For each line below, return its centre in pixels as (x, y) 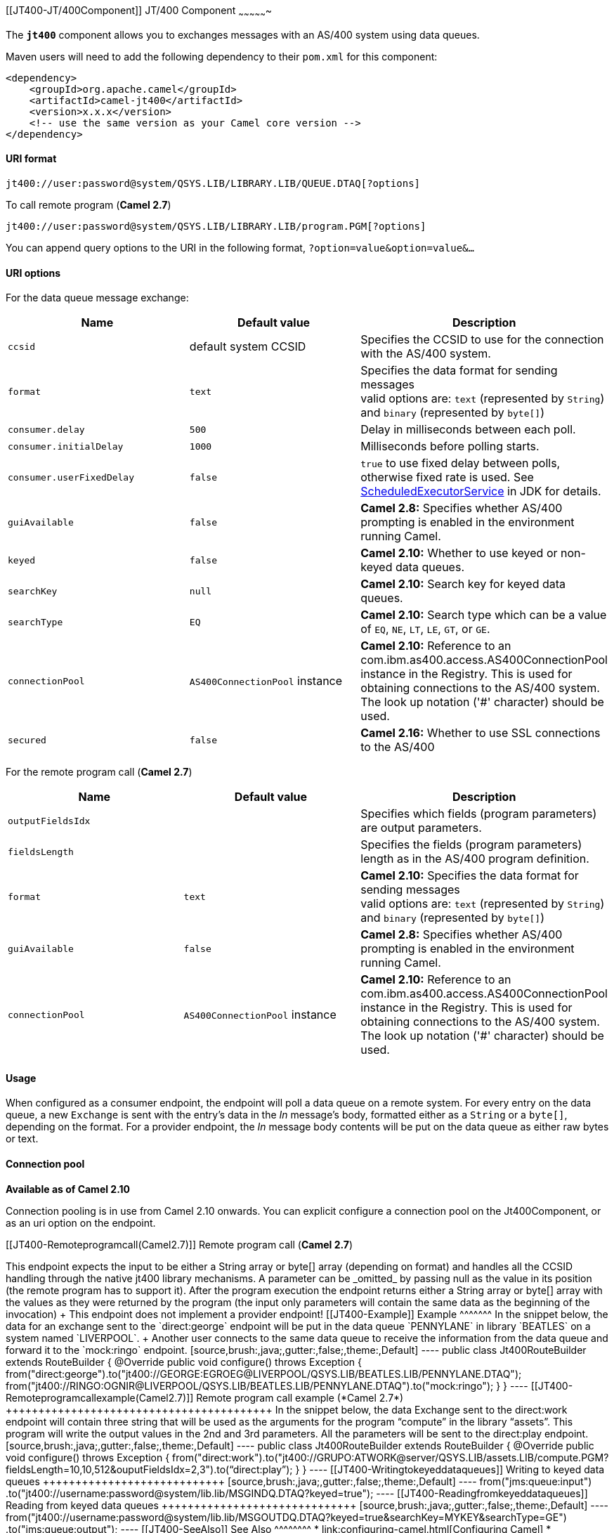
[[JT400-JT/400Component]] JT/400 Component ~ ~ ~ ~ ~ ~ (139, 12)
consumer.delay (46, 429)
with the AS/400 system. (426, 354)
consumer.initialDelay (66, 446)
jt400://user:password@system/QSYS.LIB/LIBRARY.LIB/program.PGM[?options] (216, 227)
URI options (33, 273)
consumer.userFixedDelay (71, 477)
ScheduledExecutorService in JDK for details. (481, 491)
